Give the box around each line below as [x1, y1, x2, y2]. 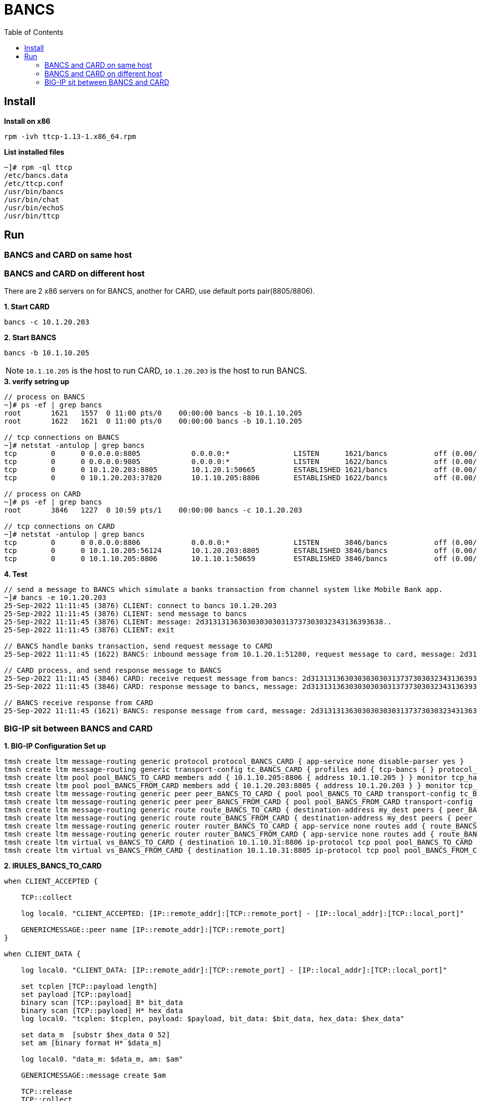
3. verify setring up [4, 377, 69, 386]
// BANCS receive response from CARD [4, 699, 154, 707]
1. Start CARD [4, 302, 50, 311]
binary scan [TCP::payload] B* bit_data [21, 998, 183, 1006]
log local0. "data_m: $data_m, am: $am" [21, 1054, 183, 1063]
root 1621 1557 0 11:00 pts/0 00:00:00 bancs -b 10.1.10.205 [4, 409, 303, 418]
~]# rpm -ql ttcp [4, 163, 72, 171]
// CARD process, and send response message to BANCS [4, 666, 221, 675]
